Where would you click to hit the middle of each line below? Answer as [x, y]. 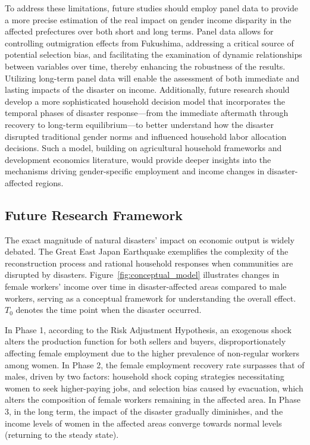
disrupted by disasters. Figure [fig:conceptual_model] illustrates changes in [142, 275]
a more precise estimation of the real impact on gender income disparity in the [148, 19]
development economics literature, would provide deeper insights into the [138, 159]
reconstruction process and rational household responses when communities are [149, 263]
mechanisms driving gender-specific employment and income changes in [135, 171]
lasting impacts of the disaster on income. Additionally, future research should [147, 90]
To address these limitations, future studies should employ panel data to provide [152, 8]
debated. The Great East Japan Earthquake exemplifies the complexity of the [147, 251]
